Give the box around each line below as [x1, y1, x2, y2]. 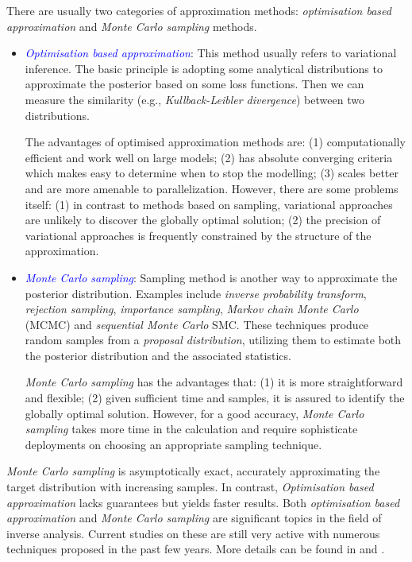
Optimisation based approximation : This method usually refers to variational [25, 45, 397, 61]
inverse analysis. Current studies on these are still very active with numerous [6, 525, 380, 541]
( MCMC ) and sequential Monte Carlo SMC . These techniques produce [25, 316, 369, 332]
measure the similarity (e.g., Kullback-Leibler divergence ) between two [25, 91, 364, 107]
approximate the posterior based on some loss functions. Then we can [25, 76, 364, 92]
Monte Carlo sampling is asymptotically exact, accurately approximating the [6, 463, 380, 479]
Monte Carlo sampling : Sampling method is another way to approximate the [25, 269, 398, 285]
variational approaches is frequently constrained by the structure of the [25, 227, 372, 243]
